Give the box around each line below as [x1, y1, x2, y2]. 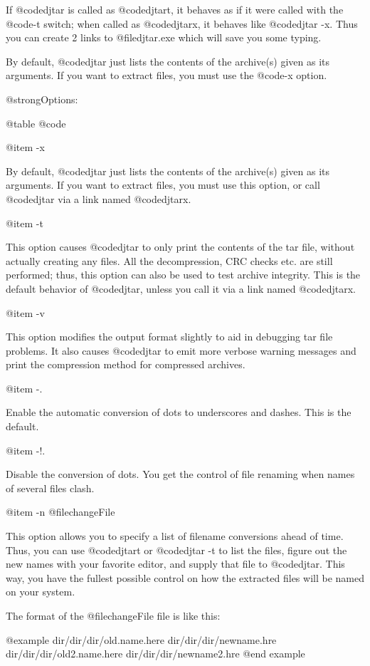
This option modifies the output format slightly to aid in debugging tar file [6, 329, 333, 344]
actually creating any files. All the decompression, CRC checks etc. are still [6, 253, 333, 268]
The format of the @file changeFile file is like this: [6, 608, 221, 623]
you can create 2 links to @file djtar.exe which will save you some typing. [6, 30, 322, 45]
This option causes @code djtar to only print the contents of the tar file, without [6, 239, 355, 254]
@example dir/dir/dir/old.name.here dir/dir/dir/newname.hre [6, 632, 277, 647]
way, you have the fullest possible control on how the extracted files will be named [6, 570, 364, 585]
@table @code [6, 115, 66, 130]
